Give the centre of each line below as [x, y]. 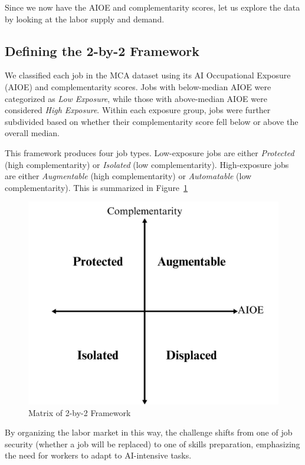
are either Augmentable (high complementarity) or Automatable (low [128, 176]
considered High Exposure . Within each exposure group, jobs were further [138, 110]
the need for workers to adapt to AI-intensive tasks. [98, 455]
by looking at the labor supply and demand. [85, 19]
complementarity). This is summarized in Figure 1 [96, 187]
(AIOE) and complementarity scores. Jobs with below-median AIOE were [138, 86]
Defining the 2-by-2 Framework [102, 50]
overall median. [32, 133]
